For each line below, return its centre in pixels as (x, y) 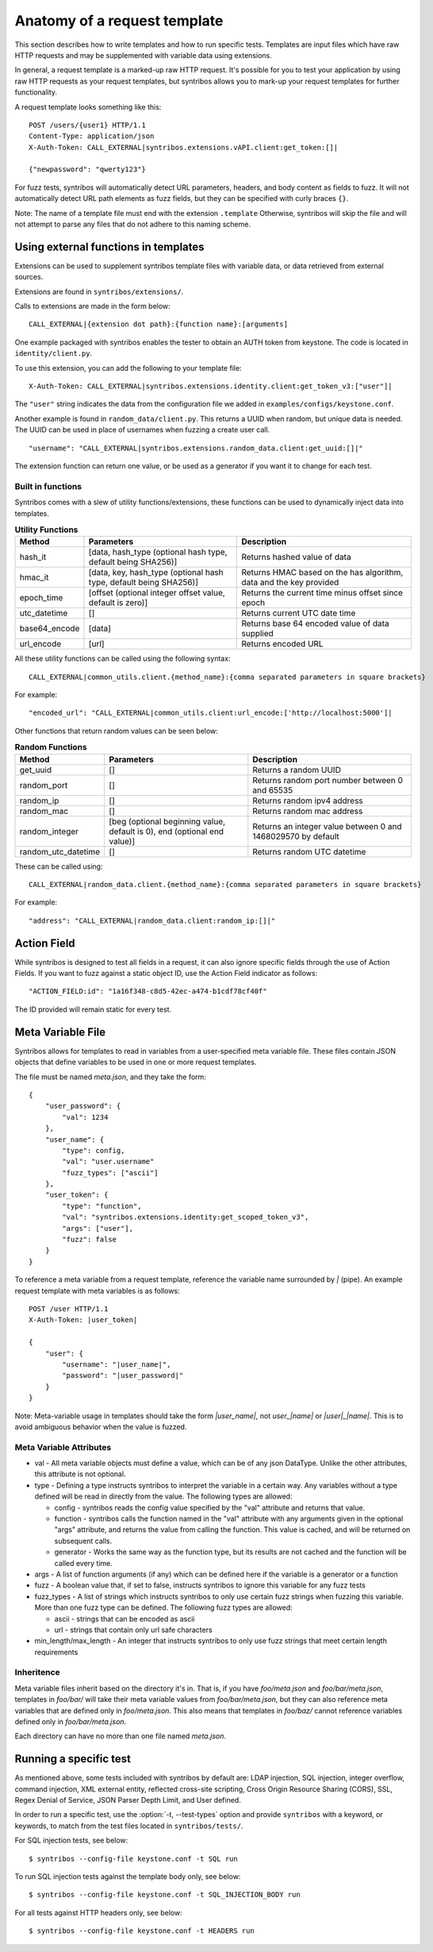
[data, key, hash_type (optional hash (156, 573)
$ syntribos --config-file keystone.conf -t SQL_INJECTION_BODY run (165, 1895)
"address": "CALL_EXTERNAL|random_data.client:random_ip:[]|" (152, 920)
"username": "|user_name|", (117, 1364)
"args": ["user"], (98, 1228)
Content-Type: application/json (92, 136)
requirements (56, 1652)
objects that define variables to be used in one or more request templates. (136, 1062)
